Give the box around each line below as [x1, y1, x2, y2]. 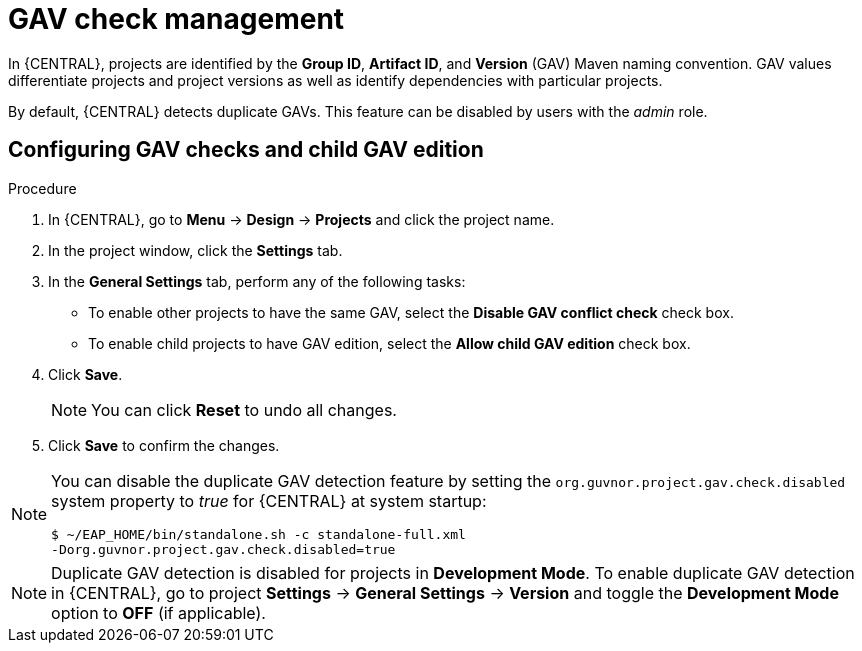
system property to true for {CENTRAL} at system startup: [51, 490, 487, 511]
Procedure [8, 179, 77, 197]
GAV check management [8, 2, 345, 36]
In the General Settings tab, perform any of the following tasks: [48, 272, 466, 290]
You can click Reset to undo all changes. [91, 399, 397, 420]
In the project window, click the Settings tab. [48, 241, 343, 259]
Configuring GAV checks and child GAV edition [8, 137, 484, 163]
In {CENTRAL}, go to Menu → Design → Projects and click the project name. [48, 210, 555, 228]
